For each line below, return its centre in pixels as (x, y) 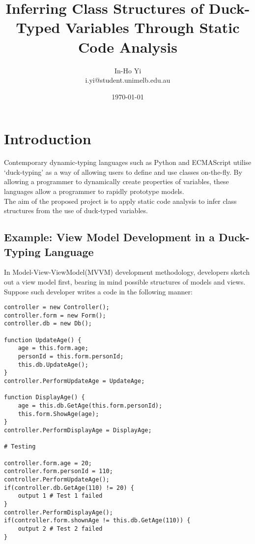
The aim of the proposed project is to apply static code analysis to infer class (120, 201)
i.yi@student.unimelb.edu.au (128, 80)
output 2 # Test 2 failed (60, 528)
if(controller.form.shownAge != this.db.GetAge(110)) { (97, 521)
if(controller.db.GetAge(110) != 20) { (69, 488)
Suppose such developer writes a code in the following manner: (98, 291)
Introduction (48, 139)
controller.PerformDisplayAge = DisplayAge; (78, 430)
